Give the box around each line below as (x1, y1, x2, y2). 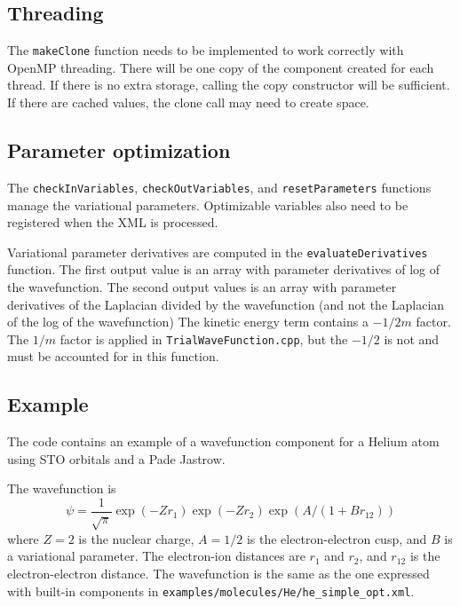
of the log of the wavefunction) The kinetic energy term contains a (7, 312, 369, 331)
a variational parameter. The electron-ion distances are (7, 547, 305, 565)
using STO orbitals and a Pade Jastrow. (7, 449, 226, 468)
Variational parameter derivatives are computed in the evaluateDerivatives (7, 242, 428, 261)
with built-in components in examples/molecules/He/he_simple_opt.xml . (7, 581, 415, 600)
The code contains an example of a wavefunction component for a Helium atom (7, 432, 440, 451)
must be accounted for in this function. (7, 347, 219, 366)
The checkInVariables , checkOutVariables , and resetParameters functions (7, 177, 432, 196)
